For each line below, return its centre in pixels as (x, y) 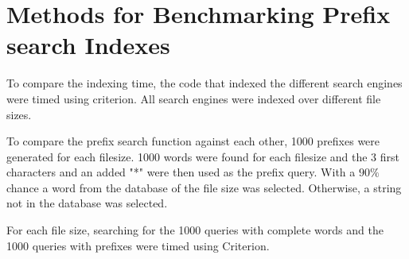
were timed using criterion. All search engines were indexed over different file (194, 98)
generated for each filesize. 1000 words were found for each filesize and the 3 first (203, 156)
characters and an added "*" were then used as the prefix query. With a (181, 172)
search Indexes (88, 45)
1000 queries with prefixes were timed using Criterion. (138, 245)
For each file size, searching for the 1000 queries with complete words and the (195, 230)
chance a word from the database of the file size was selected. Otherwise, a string (204, 187)
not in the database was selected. (87, 203)
